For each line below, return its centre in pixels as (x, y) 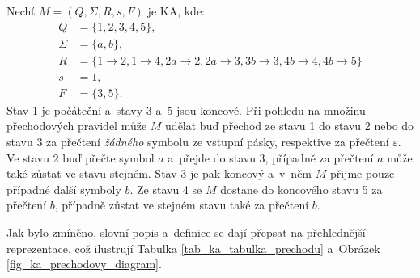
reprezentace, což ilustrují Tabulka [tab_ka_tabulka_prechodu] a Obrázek (193, 248)
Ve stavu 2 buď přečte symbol (81, 157)
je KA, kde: (176, 11)
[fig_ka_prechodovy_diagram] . (84, 264)
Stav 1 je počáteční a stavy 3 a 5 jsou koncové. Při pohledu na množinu (186, 110)
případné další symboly (64, 189)
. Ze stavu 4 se (166, 189)
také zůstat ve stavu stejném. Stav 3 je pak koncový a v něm (159, 173)
